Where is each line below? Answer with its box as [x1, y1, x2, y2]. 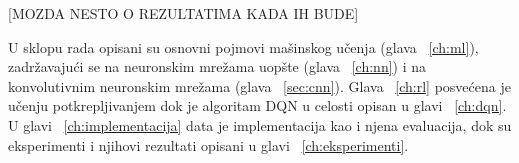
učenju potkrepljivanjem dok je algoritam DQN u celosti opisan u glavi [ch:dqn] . [8, 95, 507, 116]
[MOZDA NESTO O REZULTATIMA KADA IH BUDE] [8, 3, 359, 23]
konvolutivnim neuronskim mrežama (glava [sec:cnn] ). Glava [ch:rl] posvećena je [8, 75, 511, 96]
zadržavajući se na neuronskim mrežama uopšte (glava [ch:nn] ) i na [8, 56, 427, 77]
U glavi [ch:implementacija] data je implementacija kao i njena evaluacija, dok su [8, 114, 512, 135]
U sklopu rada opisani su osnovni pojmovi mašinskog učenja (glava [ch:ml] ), [8, 36, 479, 57]
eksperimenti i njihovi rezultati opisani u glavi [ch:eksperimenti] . [8, 134, 409, 155]
